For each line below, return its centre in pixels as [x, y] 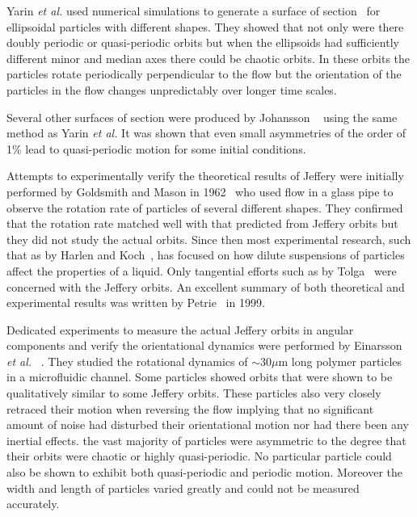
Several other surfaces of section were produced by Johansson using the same [202, 117]
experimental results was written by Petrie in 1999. [136, 303]
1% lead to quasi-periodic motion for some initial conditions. [156, 148]
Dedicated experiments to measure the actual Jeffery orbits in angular [180, 329]
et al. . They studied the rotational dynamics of [127, 361]
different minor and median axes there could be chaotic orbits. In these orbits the [208, 58]
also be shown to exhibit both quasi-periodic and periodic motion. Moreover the [205, 472]
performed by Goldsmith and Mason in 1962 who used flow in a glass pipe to [200, 191]
